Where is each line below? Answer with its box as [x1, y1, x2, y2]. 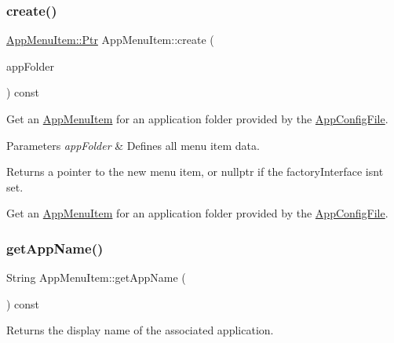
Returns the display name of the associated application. [6, 322, 274, 338]
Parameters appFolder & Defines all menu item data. [6, 137, 260, 153]
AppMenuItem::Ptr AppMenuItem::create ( [6, 31, 214, 48]
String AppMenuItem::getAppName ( [6, 269, 186, 286]
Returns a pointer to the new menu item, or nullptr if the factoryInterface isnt [6, 163, 384, 180]
